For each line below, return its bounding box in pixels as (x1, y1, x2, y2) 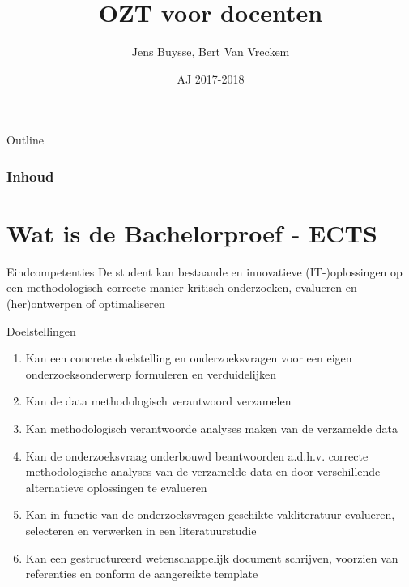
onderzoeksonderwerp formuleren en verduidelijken (25, 365, 276, 382)
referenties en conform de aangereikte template (25, 565, 258, 582)
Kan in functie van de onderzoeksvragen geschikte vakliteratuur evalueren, (25, 506, 395, 523)
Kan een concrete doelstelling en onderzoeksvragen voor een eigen (25, 349, 352, 366)
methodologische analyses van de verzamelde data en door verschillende (25, 463, 381, 480)
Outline (6, 131, 44, 148)
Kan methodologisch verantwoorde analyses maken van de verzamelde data (25, 420, 398, 437)
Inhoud (6, 165, 54, 186)
